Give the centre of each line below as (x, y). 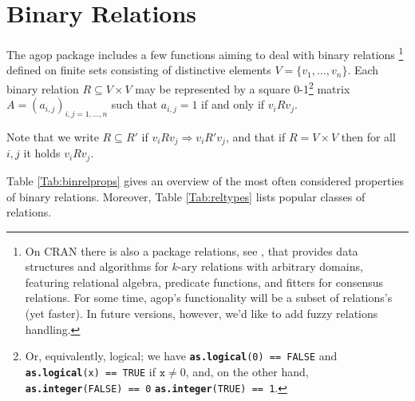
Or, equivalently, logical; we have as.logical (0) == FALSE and (181, 356)
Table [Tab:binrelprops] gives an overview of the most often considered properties (206, 180)
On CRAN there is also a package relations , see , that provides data (192, 250)
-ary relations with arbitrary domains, (270, 266)
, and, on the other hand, (247, 371)
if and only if (233, 104)
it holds (42, 153)
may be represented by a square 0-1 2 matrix (243, 87)
